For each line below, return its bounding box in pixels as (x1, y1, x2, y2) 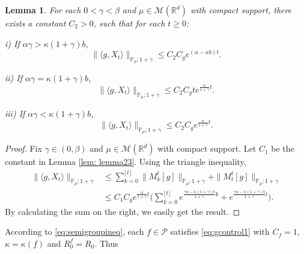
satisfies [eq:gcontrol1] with (170, 225, 270, 238)
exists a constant (5, 17, 66, 29)
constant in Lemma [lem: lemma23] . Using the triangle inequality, (5, 155, 246, 168)
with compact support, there (190, 4, 292, 16)
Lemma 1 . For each (5, 4, 81, 16)
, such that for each (93, 17, 165, 29)
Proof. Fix (5, 142, 42, 155)
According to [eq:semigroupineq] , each (5, 225, 144, 238)
